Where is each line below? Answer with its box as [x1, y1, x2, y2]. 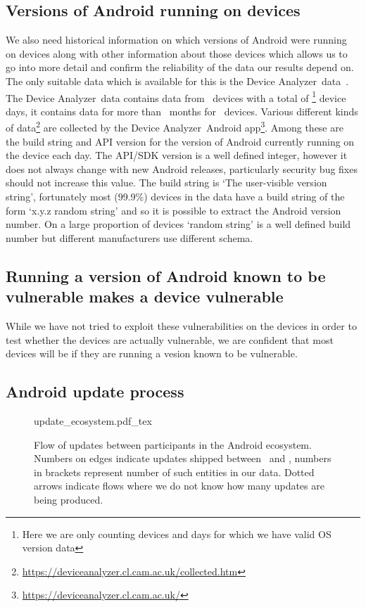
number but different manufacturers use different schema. [6, 230, 253, 245]
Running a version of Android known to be [6, 264, 326, 286]
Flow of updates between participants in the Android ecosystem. [34, 437, 312, 452]
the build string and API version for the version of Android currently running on [6, 134, 355, 148]
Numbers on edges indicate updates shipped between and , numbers [34, 451, 332, 466]
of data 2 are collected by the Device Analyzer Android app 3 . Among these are [6, 118, 343, 135]
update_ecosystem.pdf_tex [34, 414, 152, 428]
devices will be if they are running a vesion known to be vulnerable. [6, 346, 298, 361]
